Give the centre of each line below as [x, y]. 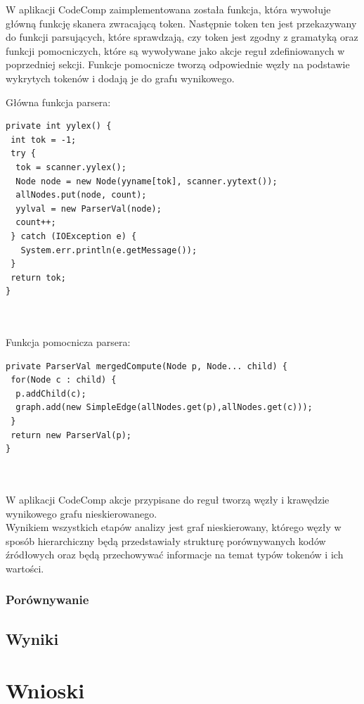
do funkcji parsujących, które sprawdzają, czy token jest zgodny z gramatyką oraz [182, 37]
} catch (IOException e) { [74, 236]
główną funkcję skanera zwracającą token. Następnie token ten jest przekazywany [181, 23]
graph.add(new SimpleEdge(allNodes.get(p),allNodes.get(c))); [164, 408]
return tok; [38, 277]
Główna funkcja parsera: [58, 102]
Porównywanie [47, 600]
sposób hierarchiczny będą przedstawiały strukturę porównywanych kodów [166, 540]
